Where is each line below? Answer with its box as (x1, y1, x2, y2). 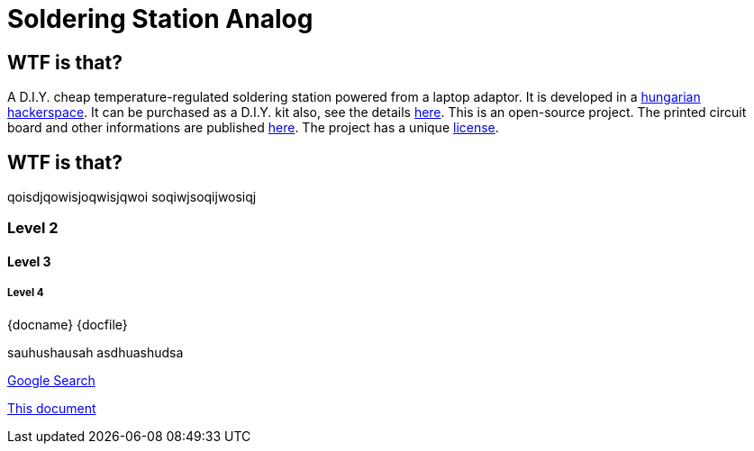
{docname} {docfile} (7, 316, 128, 332)
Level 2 (7, 219, 59, 238)
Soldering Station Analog (7, 4, 313, 34)
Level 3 (7, 254, 51, 269)
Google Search (7, 372, 95, 388)
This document (7, 400, 96, 416)
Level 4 (7, 286, 44, 300)
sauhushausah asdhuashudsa (7, 344, 184, 360)
